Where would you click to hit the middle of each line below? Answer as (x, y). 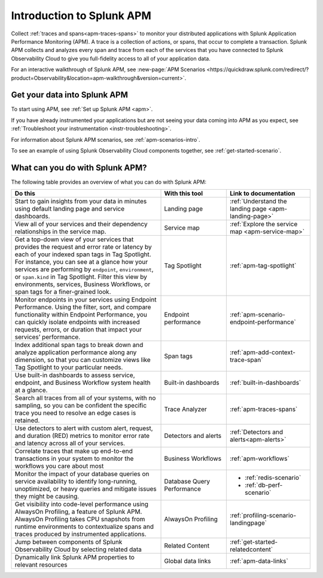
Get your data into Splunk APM (69, 95)
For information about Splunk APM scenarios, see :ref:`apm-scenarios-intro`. (106, 139)
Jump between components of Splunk (68, 542)
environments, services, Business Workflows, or (83, 284)
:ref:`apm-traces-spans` (264, 409)
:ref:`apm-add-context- (263, 352)
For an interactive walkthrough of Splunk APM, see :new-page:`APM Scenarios (108, 69)
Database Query (187, 482)
